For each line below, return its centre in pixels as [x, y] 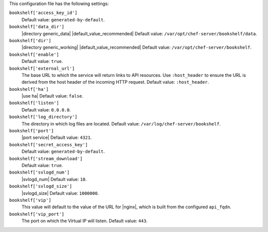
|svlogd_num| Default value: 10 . [54, 179]
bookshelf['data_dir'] [37, 27]
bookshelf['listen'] [34, 103]
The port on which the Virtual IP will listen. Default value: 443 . [85, 221]
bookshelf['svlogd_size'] [41, 186]
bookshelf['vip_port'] [37, 214]
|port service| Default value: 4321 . [57, 138]
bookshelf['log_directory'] [43, 117]
